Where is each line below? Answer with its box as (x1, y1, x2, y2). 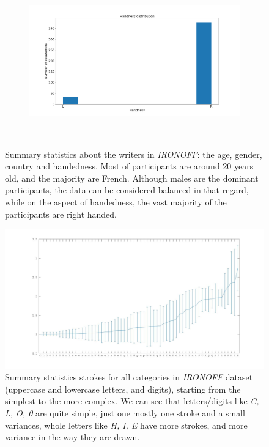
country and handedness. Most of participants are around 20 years (5, 160, 254, 172)
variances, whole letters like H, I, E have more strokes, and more (5, 418, 248, 431)
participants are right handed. (5, 207, 117, 220)
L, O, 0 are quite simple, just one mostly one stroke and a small (5, 407, 245, 419)
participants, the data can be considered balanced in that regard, (5, 183, 249, 196)
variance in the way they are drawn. (5, 430, 140, 443)
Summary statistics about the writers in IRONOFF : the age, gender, (5, 147, 262, 160)
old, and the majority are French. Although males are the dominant (5, 171, 259, 184)
